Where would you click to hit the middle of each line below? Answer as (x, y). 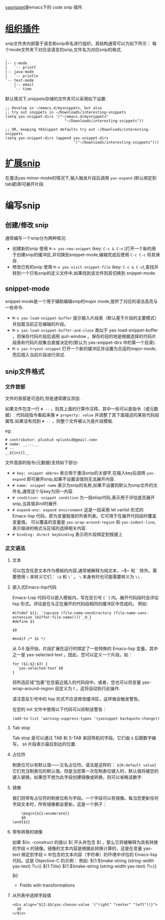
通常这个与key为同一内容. (48, 491)
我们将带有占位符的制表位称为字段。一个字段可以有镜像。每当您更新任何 (85, 798)
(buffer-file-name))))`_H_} (63, 617)
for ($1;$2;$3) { (30, 664)
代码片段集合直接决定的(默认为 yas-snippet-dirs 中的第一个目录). (91, 342)
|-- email (24, 84)
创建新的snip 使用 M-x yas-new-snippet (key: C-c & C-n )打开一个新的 (82, 248)
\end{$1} (21, 822)
